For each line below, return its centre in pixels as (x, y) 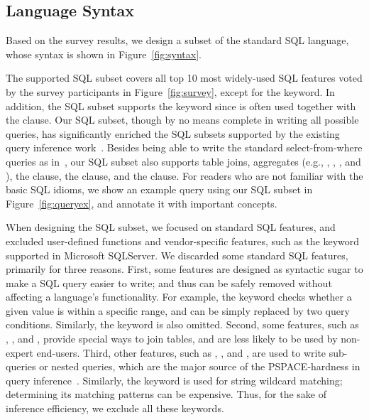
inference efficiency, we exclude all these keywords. (115, 408)
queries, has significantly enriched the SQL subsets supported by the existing (173, 133)
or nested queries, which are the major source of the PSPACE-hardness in (200, 366)
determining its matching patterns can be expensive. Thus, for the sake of (166, 394)
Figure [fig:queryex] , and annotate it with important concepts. (142, 203)
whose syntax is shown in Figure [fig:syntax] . (104, 54)
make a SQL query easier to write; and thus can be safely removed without (169, 282)
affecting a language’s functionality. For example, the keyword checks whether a (179, 297)
